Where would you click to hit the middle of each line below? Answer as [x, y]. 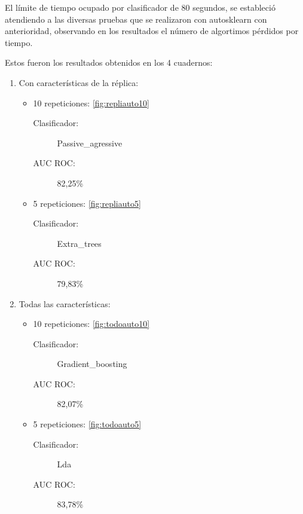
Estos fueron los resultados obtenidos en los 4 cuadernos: [109, 62]
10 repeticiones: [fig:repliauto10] [91, 103]
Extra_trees [79, 243]
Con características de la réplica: [79, 82]
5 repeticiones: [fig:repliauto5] [87, 203]
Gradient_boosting [92, 364]
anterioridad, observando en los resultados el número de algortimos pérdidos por [152, 31]
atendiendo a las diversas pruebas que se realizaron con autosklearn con [136, 19]
